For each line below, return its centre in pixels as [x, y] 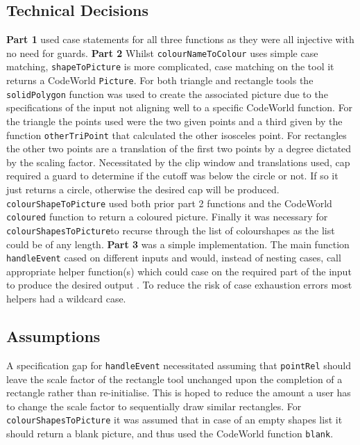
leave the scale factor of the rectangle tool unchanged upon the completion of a [174, 379]
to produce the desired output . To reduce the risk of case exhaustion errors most [179, 285]
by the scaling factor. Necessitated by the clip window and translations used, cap [178, 162]
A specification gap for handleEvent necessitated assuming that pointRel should [179, 365]
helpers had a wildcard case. [66, 299]
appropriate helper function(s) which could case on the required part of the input [179, 271]
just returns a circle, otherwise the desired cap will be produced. [143, 189]
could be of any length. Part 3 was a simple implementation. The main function [178, 244]
